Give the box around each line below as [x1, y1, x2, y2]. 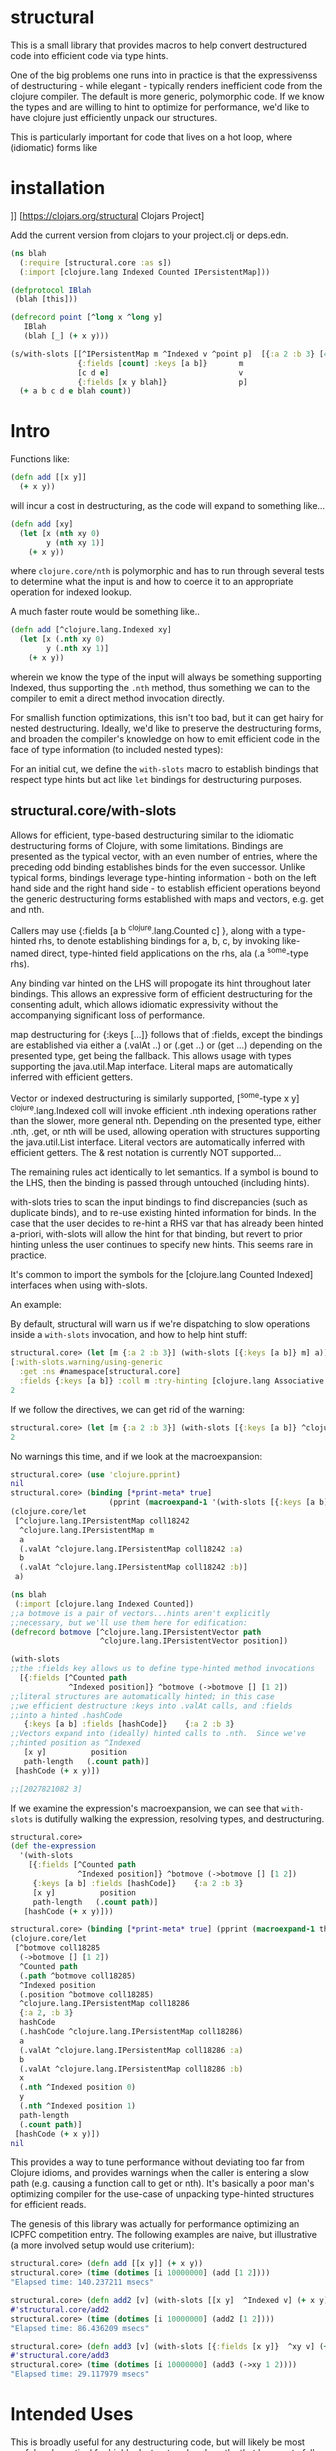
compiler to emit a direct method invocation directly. [10, 692, 225, 704]
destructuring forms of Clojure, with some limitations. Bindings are [10, 839, 284, 851]
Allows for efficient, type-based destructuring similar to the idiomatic [10, 829, 295, 841]
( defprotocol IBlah [10, 285, 92, 295]
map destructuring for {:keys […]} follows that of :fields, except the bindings [10, 1029, 323, 1041]
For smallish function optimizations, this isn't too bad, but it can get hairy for [10, 711, 324, 723]
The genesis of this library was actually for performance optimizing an [10, 2218, 300, 2230]
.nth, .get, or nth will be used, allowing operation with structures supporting [10, 1126, 321, 1138]
